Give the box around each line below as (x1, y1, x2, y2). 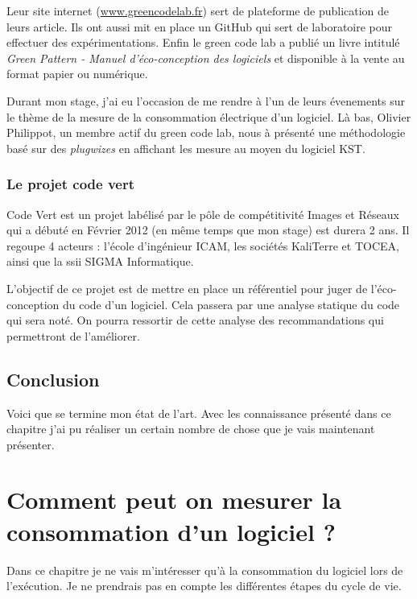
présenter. (6, 436, 55, 452)
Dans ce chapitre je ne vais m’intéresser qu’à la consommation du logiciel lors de (6, 561, 403, 578)
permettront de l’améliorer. (6, 327, 140, 344)
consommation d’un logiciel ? (6, 514, 336, 547)
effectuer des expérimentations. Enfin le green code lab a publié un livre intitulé (6, 34, 400, 51)
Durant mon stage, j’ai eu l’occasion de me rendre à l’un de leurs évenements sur (6, 92, 406, 109)
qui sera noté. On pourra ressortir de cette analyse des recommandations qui (6, 312, 384, 328)
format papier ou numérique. (6, 65, 148, 82)
